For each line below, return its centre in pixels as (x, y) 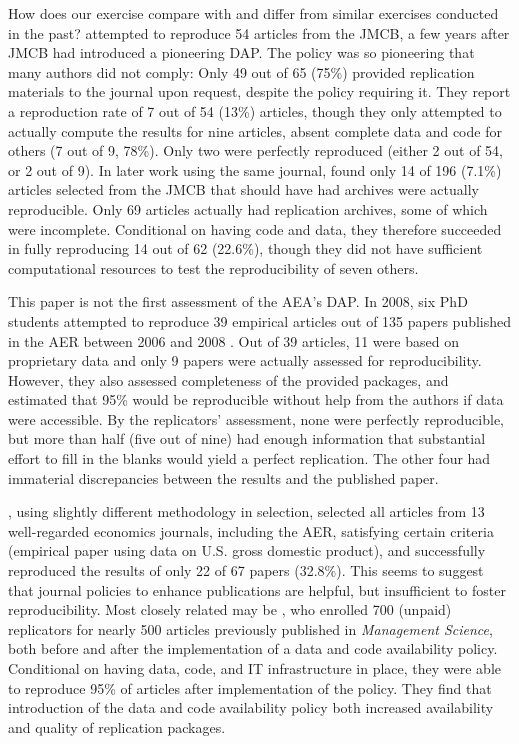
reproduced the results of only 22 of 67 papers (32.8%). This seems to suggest (246, 570)
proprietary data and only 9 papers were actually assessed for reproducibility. (245, 360)
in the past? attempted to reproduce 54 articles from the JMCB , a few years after (259, 32)
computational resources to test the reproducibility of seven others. (213, 267)
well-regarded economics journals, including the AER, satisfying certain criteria (251, 530)
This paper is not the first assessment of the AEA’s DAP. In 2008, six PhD (238, 301)
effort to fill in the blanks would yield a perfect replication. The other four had (249, 458)
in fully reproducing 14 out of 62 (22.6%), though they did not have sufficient (245, 248)
